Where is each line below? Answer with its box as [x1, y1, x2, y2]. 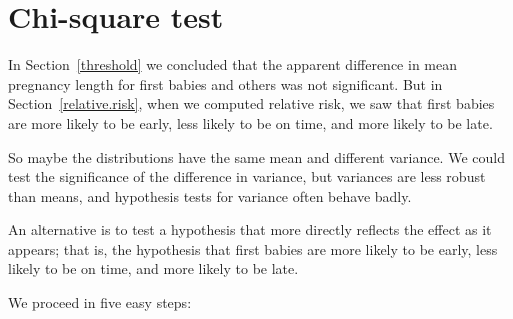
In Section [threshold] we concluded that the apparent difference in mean [8, 54, 457, 75]
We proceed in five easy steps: [8, 292, 192, 313]
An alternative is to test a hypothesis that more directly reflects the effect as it [8, 219, 492, 240]
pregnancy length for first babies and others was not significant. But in [8, 73, 443, 94]
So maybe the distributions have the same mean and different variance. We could [8, 146, 505, 167]
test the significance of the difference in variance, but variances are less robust [8, 166, 486, 187]
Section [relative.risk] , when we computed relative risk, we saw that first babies [8, 93, 495, 114]
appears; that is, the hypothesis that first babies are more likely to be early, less [8, 238, 498, 259]
